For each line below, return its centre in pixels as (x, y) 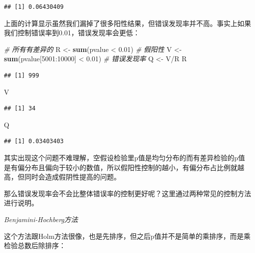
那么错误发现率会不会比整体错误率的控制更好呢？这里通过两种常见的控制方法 (127, 193)
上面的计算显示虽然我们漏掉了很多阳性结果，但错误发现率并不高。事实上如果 (127, 23)
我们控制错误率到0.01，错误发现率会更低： (72, 33)
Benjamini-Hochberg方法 (41, 219)
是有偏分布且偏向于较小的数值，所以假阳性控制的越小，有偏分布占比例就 (121, 167)
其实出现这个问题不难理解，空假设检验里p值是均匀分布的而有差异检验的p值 (125, 157)
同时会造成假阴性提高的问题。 (72, 177)
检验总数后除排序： (35, 245)
